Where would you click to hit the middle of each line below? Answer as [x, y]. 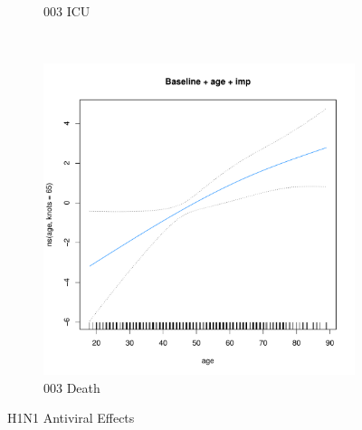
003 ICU [67, 11]
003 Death [72, 387]
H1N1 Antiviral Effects [71, 418]
